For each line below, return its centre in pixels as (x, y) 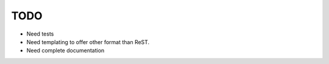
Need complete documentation (65, 51)
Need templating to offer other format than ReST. (88, 42)
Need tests (40, 34)
